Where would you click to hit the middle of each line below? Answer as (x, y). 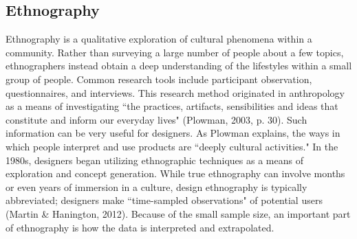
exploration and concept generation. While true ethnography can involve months (175, 173)
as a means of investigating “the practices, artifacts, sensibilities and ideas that (172, 106)
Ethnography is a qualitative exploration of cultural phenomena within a (159, 39)
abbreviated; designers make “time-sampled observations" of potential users (164, 200)
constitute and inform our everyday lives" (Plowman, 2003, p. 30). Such (156, 119)
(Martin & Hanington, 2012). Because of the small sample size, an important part (178, 213)
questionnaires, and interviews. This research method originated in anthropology (175, 92)
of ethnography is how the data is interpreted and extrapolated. (140, 227)
